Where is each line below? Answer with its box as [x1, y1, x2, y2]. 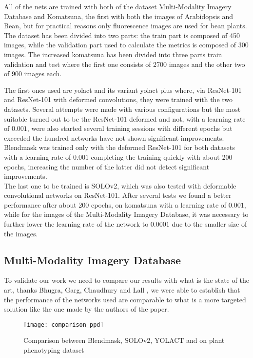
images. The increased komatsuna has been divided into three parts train [4, 49, 222, 59]
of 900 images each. [4, 68, 62, 79]
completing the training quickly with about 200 [91, 151, 233, 162]
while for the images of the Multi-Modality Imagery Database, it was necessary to [4, 209, 249, 219]
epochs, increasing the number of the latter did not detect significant [4, 161, 210, 171]
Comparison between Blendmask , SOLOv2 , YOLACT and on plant [23, 335, 225, 345]
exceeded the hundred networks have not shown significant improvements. [4, 132, 224, 143]
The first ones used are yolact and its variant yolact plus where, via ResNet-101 [4, 84, 242, 95]
